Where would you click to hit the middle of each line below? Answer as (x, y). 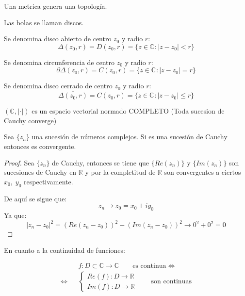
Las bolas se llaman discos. (44, 22)
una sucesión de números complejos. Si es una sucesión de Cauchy (130, 137)
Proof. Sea (19, 162)
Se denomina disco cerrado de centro (58, 86)
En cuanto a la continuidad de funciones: (65, 250)
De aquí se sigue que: (35, 198)
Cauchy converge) (30, 120)
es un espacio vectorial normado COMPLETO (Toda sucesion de (128, 111)
